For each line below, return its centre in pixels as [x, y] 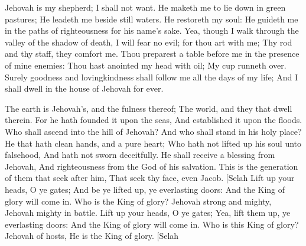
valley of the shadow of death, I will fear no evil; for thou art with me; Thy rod [149, 42]
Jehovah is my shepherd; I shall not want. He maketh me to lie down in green [145, 7]
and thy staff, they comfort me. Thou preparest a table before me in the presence [152, 54]
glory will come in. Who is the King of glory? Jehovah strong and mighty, [138, 201]
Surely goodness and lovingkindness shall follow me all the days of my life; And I [151, 77]
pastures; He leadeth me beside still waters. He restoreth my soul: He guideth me [152, 19]
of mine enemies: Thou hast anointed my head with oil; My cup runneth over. [146, 65]
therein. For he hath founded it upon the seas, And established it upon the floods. [154, 120]
